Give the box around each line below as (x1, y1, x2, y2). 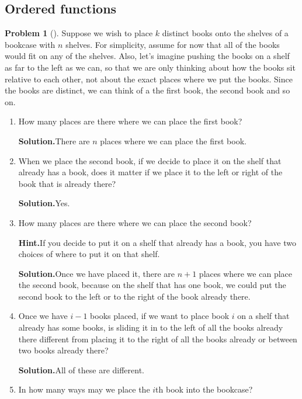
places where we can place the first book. (100, 134, 247, 147)
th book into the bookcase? (155, 383, 253, 395)
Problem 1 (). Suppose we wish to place (5, 27, 153, 39)
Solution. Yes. (18, 197, 70, 209)
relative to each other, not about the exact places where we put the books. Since (5, 72, 293, 85)
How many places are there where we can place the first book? (18, 115, 242, 127)
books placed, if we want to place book (90, 310, 230, 322)
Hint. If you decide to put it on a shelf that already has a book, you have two (18, 236, 296, 248)
